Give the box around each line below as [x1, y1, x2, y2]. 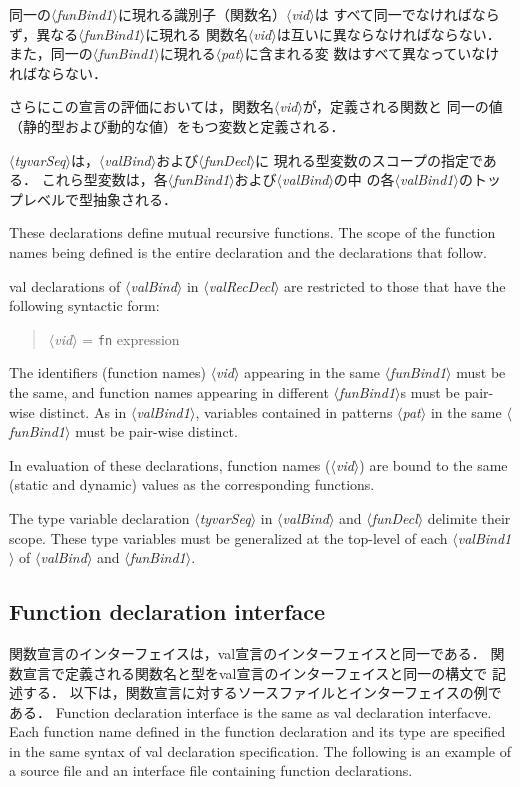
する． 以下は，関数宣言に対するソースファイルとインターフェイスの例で [22, 682, 502, 703]
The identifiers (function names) [9, 362, 206, 383]
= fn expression [82, 328, 180, 349]
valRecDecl [208, 275, 274, 296]
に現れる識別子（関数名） [117, 4, 286, 24]
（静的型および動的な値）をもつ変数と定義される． [9, 115, 345, 136]
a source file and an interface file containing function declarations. [9, 760, 413, 781]
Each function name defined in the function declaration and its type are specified [9, 721, 506, 742]
